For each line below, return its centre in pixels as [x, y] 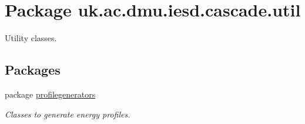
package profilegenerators [50, 94]
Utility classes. [31, 38]
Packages [33, 70]
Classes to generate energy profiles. [68, 114]
